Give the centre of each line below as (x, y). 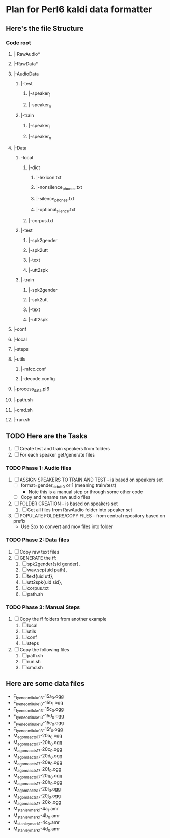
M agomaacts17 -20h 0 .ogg (38, 783)
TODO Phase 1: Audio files (39, 468)
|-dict (34, 167)
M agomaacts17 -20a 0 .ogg (38, 736)
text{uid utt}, (40, 576)
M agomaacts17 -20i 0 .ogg (37, 789)
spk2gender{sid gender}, (54, 564)
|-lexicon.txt (49, 178)
